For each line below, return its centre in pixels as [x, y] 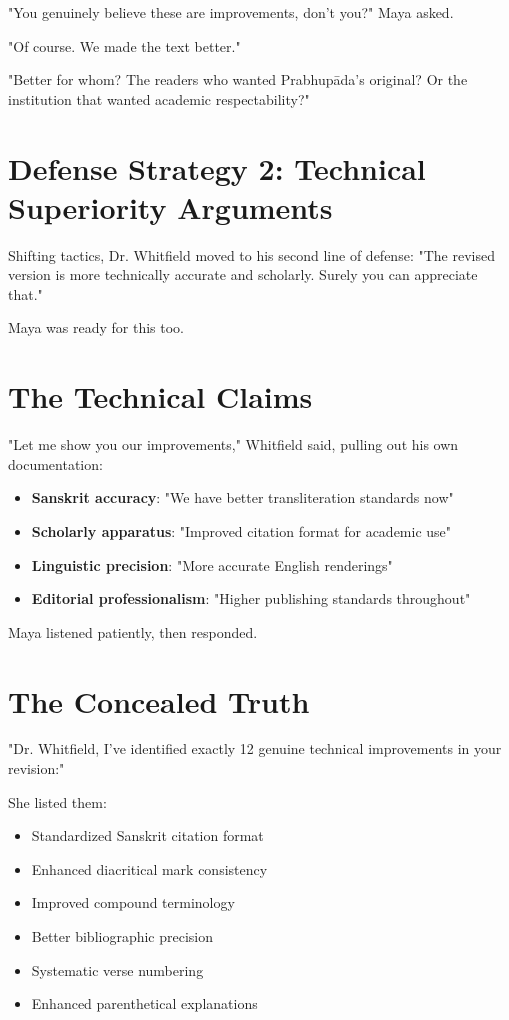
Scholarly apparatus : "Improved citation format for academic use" [241, 530]
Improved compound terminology [133, 902]
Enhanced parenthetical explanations [144, 1003]
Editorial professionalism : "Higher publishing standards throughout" [251, 598]
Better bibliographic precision [122, 936]
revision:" [36, 768]
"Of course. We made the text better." [124, 45]
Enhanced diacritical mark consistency [149, 868]
